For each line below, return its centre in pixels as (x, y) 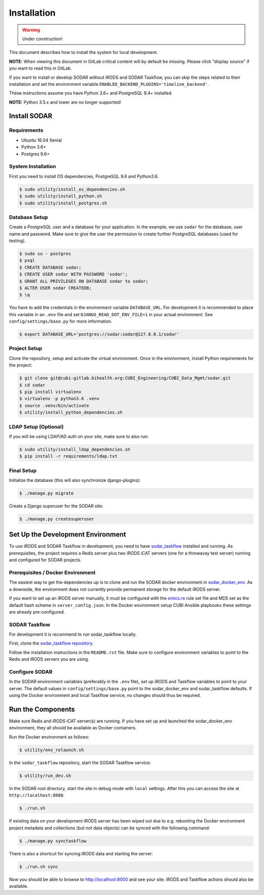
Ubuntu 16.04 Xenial (42, 140)
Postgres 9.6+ (35, 154)
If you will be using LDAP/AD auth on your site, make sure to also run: (79, 436)
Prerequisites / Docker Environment (52, 572)
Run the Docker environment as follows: (49, 737)
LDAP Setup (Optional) (36, 426)
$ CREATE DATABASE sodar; (50, 267)
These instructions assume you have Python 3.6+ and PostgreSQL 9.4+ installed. (91, 93)
